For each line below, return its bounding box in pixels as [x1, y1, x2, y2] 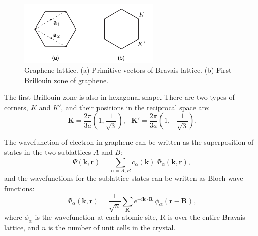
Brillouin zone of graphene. [24, 74, 109, 85]
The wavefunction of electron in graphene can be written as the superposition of [4, 137, 254, 147]
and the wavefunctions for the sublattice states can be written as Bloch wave [4, 172, 243, 183]
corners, [4, 101, 28, 112]
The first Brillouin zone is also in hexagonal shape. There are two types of [4, 92, 235, 102]
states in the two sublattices [4, 147, 91, 157]
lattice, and [4, 222, 40, 232]
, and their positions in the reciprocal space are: [61, 101, 210, 112]
